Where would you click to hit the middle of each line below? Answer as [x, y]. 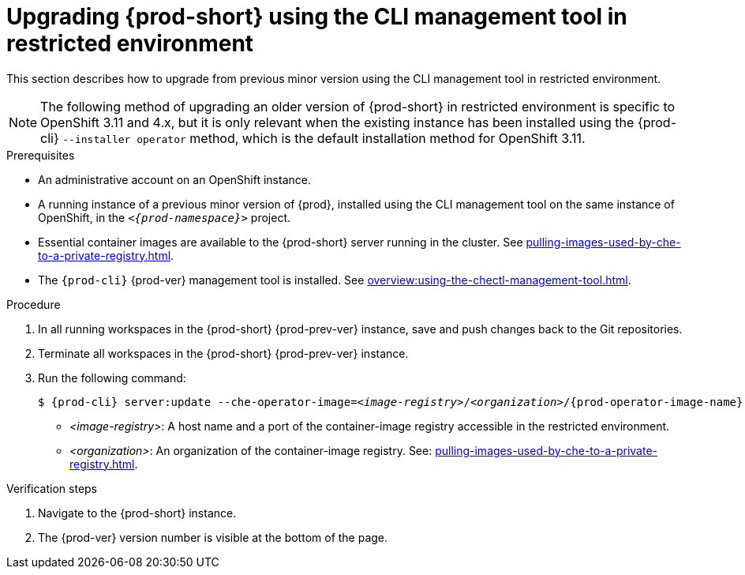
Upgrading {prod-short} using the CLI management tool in [317, 17]
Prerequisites [41, 155]
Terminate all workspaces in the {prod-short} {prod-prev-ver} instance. [223, 353]
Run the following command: [112, 378]
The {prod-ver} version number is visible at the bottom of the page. [213, 537]
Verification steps [52, 488]
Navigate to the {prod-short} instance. [137, 513]
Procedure [34, 304]
